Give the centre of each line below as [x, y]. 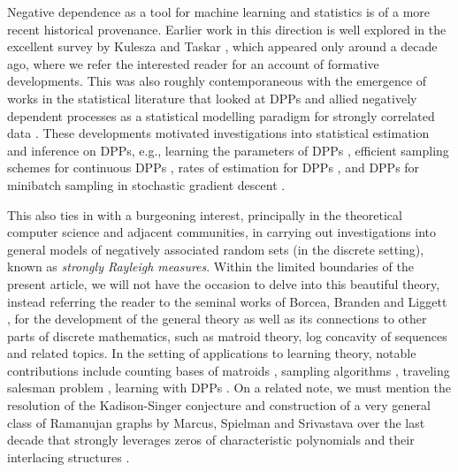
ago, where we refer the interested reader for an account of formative [193, 63]
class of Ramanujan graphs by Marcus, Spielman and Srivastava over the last [216, 422]
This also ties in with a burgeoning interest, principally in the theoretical [205, 214]
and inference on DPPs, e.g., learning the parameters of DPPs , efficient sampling [228, 150]
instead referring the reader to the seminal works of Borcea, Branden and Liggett [227, 301]
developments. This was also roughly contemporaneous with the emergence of [217, 81]
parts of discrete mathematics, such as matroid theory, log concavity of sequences [227, 335]
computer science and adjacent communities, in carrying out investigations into [221, 232]
